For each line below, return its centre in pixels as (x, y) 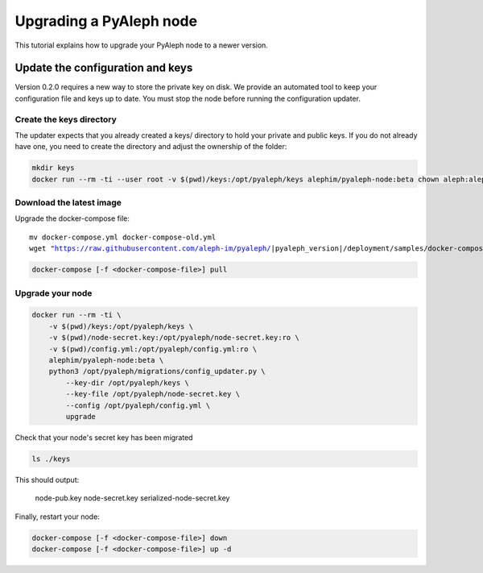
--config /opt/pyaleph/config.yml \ (138, 405)
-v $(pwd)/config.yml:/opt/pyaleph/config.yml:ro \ (153, 349)
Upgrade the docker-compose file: (72, 218)
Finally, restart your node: (57, 517)
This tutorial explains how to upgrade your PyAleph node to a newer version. (142, 45)
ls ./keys (51, 459)
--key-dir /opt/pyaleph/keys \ (127, 382)
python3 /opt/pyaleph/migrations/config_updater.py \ (157, 372)
